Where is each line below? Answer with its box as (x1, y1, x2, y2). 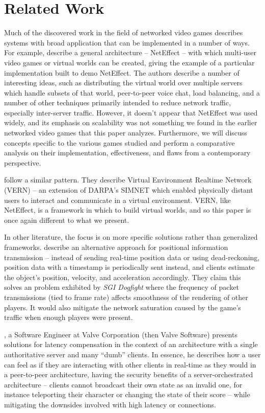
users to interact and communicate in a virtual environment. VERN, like (4, 194, 231, 205)
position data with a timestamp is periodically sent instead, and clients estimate (4, 262, 255, 272)
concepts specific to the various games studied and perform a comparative (4, 137, 235, 148)
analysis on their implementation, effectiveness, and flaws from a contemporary (4, 147, 251, 158)
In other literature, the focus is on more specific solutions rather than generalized (4, 232, 258, 242)
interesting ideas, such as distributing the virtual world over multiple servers (4, 77, 243, 88)
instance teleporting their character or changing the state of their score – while (4, 389, 250, 400)
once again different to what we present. (4, 214, 129, 225)
